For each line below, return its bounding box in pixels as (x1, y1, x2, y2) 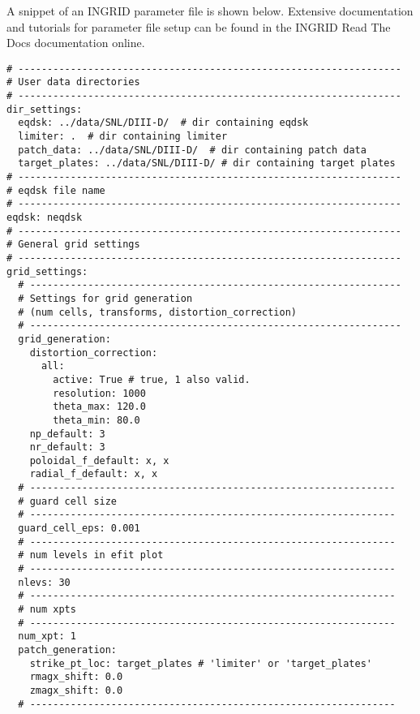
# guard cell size (18, 495, 118, 507)
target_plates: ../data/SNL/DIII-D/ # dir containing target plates (18, 157, 396, 170)
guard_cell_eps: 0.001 (18, 523, 140, 535)
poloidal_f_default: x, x (29, 454, 169, 467)
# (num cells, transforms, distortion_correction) (18, 306, 297, 318)
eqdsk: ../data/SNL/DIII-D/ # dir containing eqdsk (18, 117, 309, 129)
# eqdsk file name (6, 184, 105, 196)
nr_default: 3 (29, 441, 105, 454)
